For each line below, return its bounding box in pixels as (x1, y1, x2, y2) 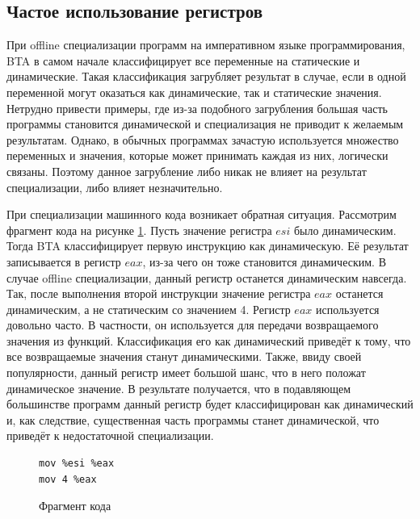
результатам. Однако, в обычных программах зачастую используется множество (6, 131, 399, 148)
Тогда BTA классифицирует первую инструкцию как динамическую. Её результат (6, 237, 409, 254)
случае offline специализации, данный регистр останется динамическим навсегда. (6, 269, 407, 286)
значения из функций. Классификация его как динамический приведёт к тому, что (6, 332, 411, 349)
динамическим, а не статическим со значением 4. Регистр (6, 300, 291, 317)
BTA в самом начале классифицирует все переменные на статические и (6, 52, 360, 69)
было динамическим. (293, 221, 397, 238)
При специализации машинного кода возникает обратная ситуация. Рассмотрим (6, 206, 397, 223)
